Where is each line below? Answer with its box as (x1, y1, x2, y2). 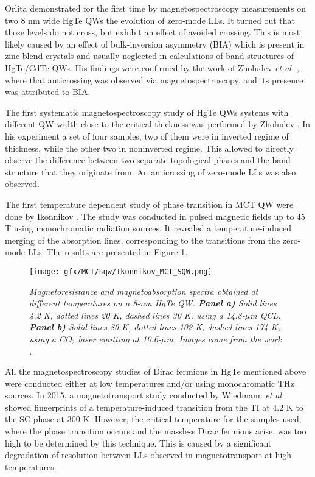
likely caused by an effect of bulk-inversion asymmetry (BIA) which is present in (5, 37, 305, 50)
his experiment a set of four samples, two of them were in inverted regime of (5, 129, 289, 142)
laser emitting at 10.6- (78, 332, 162, 345)
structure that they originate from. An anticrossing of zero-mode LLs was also (5, 165, 296, 178)
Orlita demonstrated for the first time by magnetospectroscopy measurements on (5, 2, 306, 14)
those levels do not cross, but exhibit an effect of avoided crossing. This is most (5, 26, 300, 38)
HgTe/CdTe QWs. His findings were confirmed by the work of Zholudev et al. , (5, 61, 299, 74)
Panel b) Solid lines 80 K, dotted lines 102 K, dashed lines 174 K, (29, 320, 280, 333)
